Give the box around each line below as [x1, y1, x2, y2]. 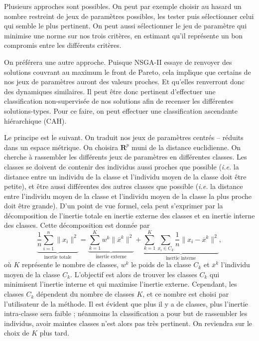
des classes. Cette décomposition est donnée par [4, 220, 150, 230]
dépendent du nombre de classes [36, 289, 134, 299]
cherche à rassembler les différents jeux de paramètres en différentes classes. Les [4, 152, 247, 162]
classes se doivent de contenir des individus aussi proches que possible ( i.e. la [4, 161, 239, 171]
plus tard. [39, 328, 70, 338]
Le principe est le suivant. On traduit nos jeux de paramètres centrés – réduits [4, 132, 244, 143]
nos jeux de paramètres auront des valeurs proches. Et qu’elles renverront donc [4, 76, 245, 87]
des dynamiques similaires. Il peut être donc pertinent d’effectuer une [4, 86, 216, 96]
